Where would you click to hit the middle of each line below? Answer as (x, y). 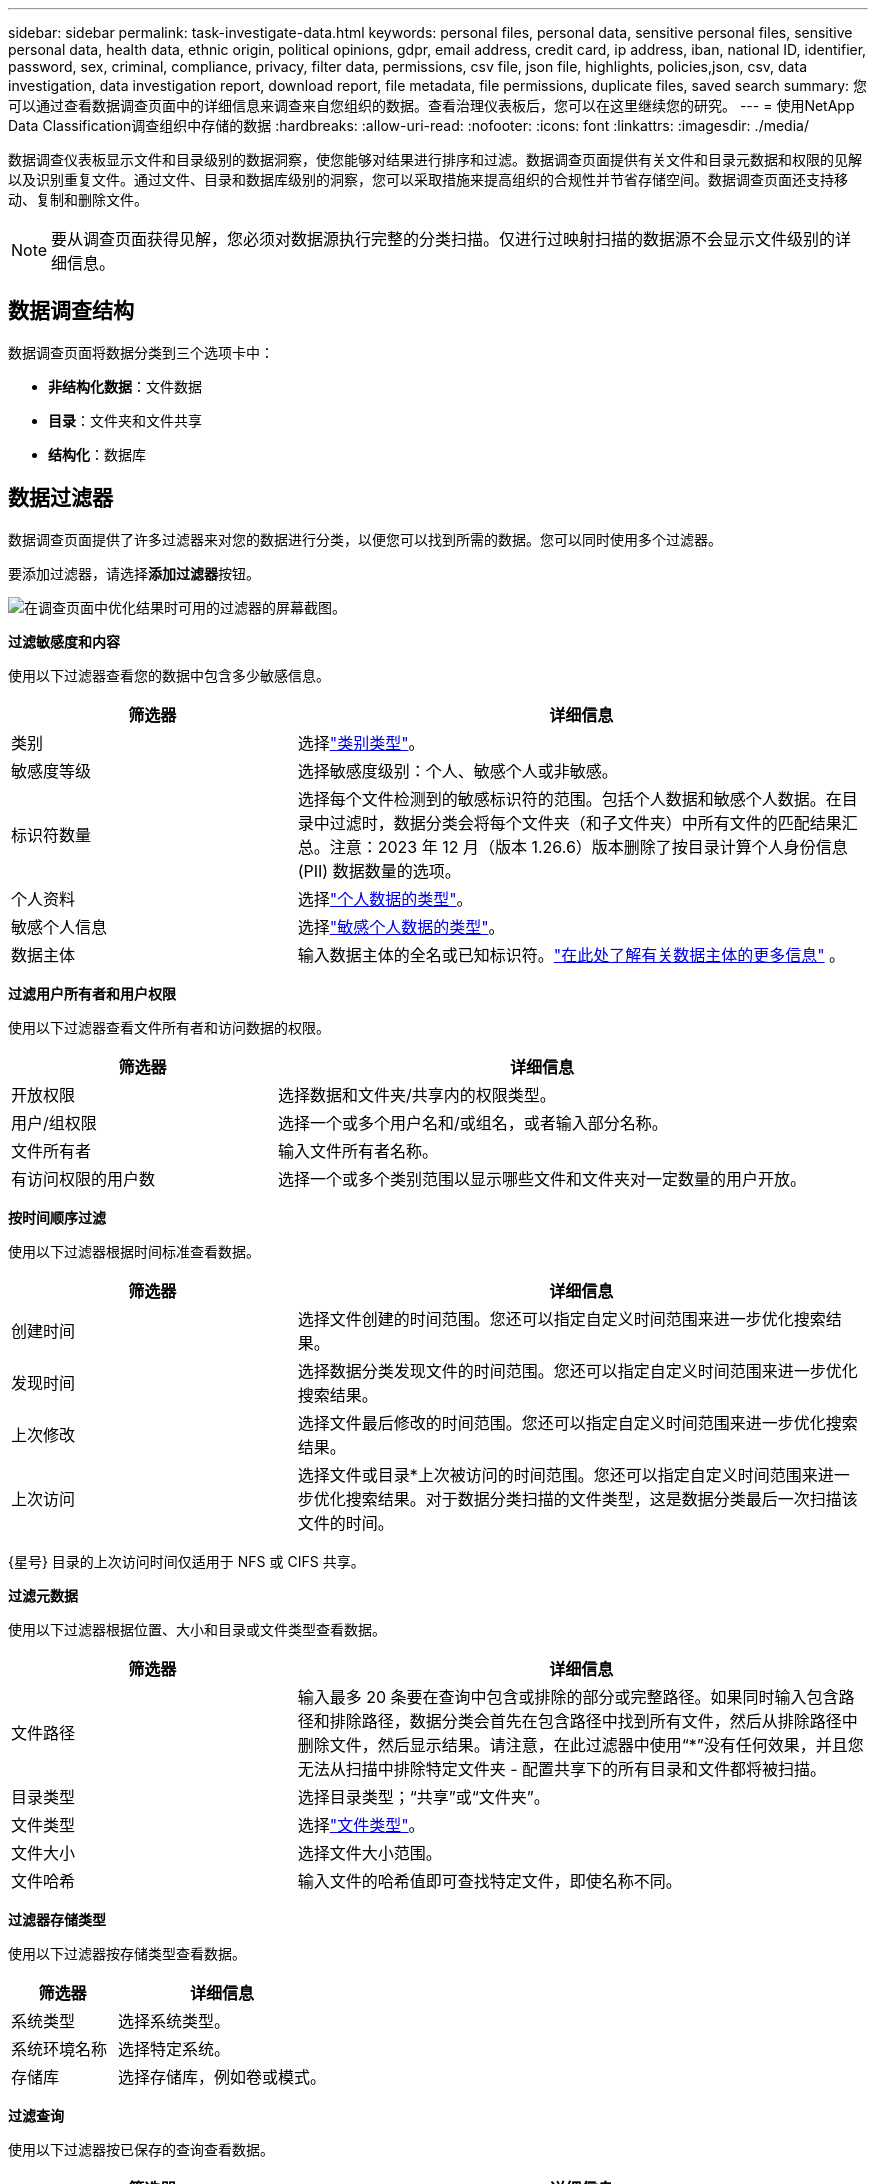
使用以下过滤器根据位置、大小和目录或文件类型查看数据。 (197, 1629)
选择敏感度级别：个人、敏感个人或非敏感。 (457, 770)
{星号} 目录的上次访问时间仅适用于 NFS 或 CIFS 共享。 (186, 1561)
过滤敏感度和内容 (64, 641)
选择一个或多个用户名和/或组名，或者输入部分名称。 (473, 1122)
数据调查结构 (71, 311)
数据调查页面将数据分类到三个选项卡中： (141, 352)
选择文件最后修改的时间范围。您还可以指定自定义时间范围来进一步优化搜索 (577, 1422)
